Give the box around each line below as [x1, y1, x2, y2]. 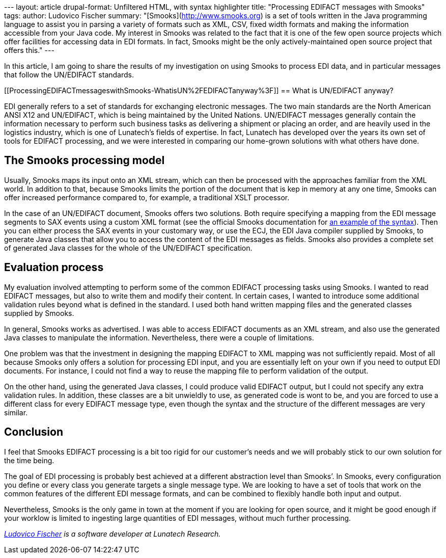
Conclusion [4, 426, 64, 439]
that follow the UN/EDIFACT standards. [4, 70, 134, 79]
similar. [4, 408, 28, 417]
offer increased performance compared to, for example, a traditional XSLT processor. [4, 193, 290, 202]
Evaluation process [4, 261, 104, 274]
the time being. [4, 456, 54, 465]
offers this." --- [4, 46, 54, 55]
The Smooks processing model [4, 154, 165, 167]
